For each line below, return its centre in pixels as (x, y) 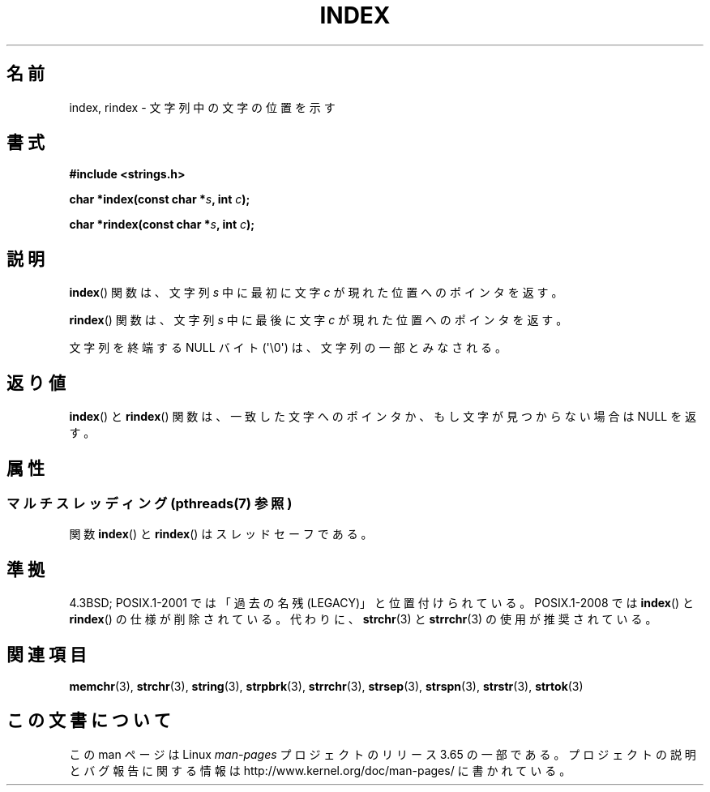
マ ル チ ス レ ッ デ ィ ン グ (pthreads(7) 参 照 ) (150, 503)
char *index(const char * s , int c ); (160, 199)
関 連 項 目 (47, 654)
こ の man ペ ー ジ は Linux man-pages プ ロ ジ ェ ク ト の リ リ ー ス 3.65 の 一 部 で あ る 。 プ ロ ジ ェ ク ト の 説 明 (383, 754)
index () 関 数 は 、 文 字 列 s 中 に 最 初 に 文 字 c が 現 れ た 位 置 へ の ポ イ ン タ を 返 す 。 (316, 293)
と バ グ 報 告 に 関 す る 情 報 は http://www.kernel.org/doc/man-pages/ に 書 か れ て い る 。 (320, 770)
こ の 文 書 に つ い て (89, 721)
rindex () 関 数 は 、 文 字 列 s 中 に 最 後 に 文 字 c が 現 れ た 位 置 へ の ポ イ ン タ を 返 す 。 (319, 320)
